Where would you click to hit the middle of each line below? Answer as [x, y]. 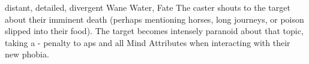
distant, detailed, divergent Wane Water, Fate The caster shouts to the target [148, 7]
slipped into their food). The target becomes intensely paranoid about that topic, [154, 31]
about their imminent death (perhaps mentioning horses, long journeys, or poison [154, 19]
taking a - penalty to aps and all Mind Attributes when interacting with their [148, 42]
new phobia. [27, 54]
